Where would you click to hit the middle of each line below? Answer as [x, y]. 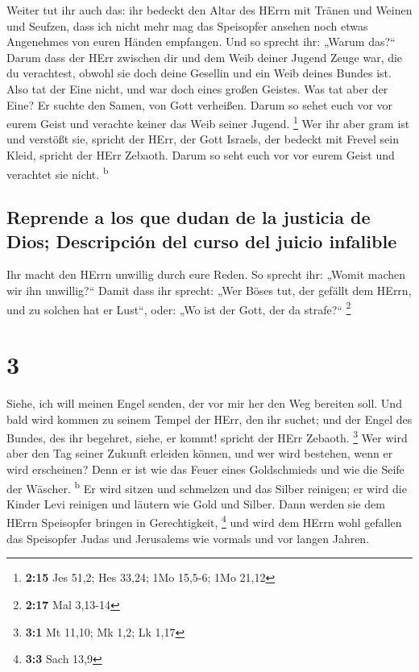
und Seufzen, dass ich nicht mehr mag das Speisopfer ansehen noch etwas [187, 25]
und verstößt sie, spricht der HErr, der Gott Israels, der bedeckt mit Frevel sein [203, 139]
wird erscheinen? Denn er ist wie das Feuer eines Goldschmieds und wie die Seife [205, 469]
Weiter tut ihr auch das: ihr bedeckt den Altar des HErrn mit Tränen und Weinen [209, 10]
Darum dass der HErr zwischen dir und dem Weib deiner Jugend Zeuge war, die [205, 57]
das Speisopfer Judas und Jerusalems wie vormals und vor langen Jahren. [188, 538]
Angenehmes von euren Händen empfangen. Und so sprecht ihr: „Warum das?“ [201, 41]
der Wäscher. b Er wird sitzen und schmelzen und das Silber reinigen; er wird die [207, 487]
